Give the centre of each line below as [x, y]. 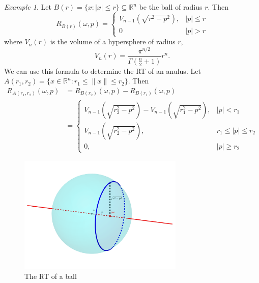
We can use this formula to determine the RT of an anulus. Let [103, 70]
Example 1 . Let [28, 7]
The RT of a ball [51, 276]
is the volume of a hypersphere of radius [113, 41]
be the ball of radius [171, 7]
